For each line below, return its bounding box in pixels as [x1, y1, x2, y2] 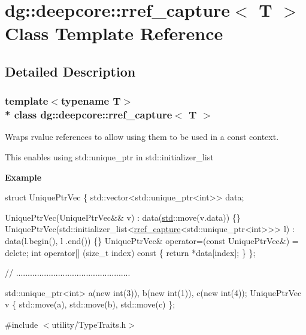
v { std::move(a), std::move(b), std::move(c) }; [5, 298, 175, 310]
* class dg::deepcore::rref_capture [5, 107, 172, 122]
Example [5, 170, 42, 183]
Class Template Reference [5, 21, 223, 45]
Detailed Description [5, 62, 136, 80]
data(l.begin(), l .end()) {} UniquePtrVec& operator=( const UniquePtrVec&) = [5, 234, 299, 247]
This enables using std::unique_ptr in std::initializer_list [5, 151, 214, 163]
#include [5, 318, 38, 331]
